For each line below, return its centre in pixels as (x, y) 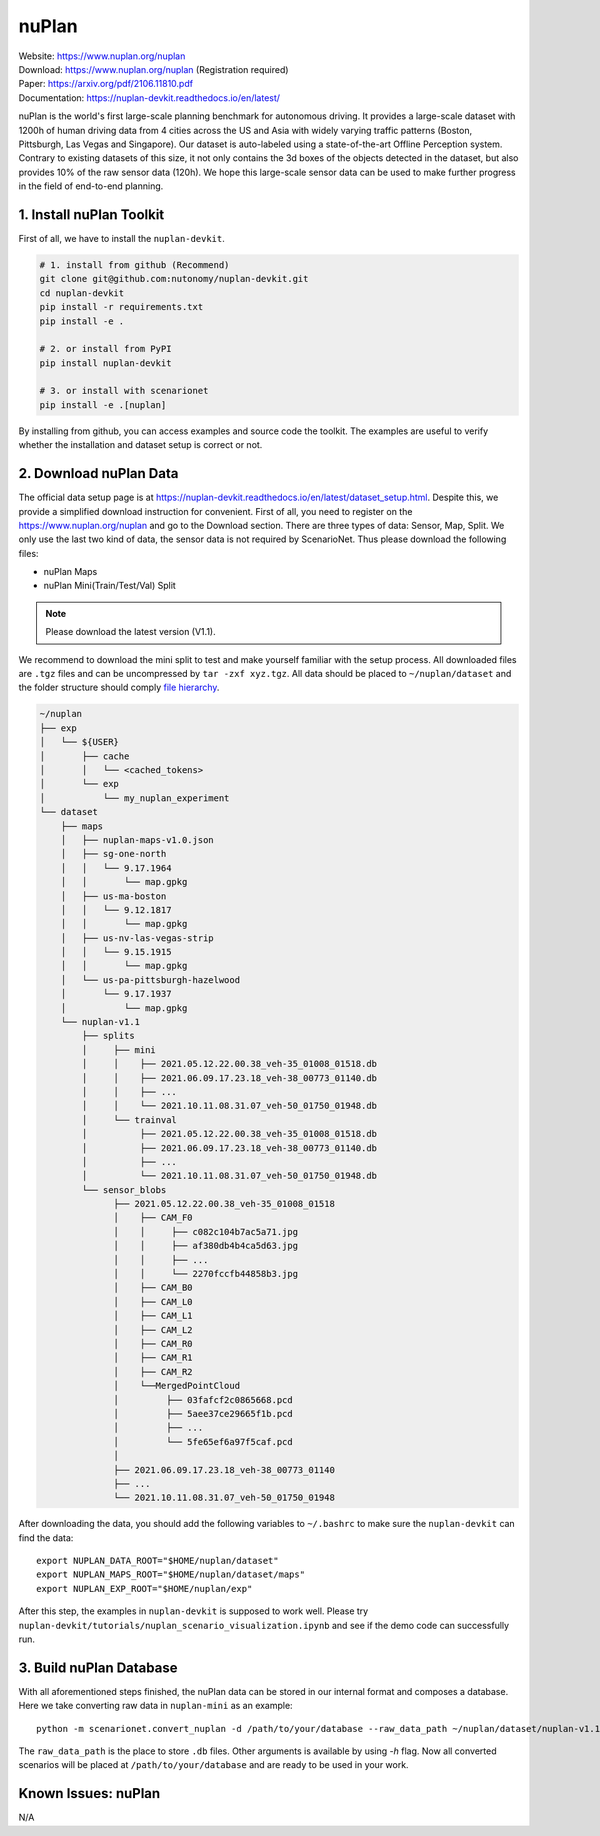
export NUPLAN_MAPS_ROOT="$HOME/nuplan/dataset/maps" (170, 1574)
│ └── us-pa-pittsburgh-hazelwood (150, 979)
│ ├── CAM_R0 (153, 1343)
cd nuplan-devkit (82, 293)
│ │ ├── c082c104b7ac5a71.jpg (206, 1231)
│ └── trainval (129, 1119)
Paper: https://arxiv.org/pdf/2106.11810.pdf (106, 84)
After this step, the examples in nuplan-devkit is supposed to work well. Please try (193, 1611)
